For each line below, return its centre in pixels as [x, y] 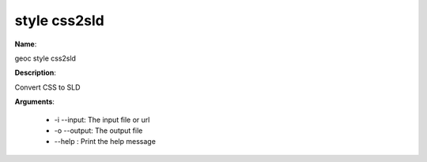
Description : [36, 73]
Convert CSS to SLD [47, 87]
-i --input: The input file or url [102, 120]
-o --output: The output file [98, 131]
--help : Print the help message [105, 142]
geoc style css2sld [45, 58]
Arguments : [35, 101]
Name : [26, 44]
